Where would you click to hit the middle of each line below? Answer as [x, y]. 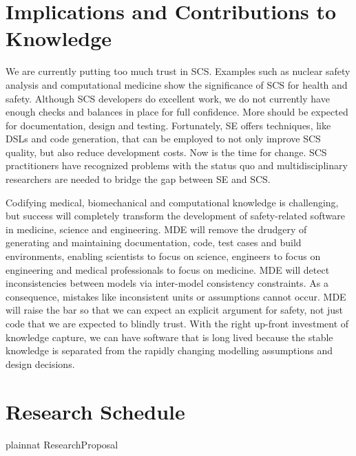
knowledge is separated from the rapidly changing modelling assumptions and [169, 350]
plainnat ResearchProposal [62, 444]
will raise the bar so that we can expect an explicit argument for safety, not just [175, 310]
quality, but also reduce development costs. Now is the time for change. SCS [166, 152]
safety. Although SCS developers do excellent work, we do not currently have [168, 98]
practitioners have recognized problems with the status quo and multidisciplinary [177, 165]
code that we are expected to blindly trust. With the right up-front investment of [177, 323]
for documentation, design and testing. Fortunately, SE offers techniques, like [168, 125]
